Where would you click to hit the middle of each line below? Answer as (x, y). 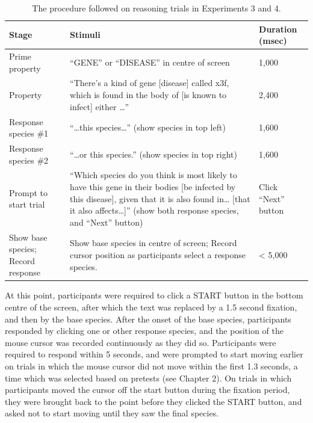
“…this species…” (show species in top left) (148, 127)
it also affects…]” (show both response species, (154, 210)
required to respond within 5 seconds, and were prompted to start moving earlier (154, 354)
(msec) (273, 41)
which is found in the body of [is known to (148, 95)
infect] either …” (100, 106)
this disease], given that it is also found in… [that (160, 198)
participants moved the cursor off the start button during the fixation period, (147, 390)
